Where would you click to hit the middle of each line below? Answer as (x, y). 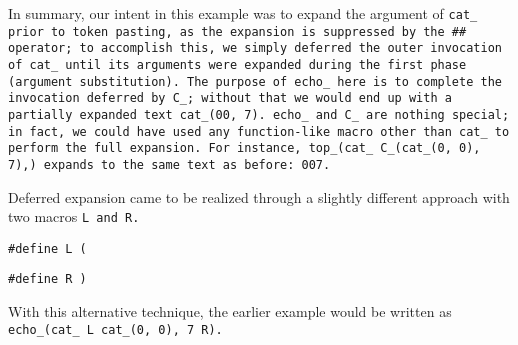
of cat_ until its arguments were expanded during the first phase (237, 64)
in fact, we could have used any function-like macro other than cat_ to (259, 131)
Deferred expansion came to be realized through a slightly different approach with (259, 196)
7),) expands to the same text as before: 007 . (169, 164)
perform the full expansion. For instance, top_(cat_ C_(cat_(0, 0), (244, 148)
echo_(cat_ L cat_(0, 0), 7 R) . (115, 329)
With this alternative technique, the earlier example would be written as (230, 311)
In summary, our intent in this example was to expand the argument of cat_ (243, 13)
